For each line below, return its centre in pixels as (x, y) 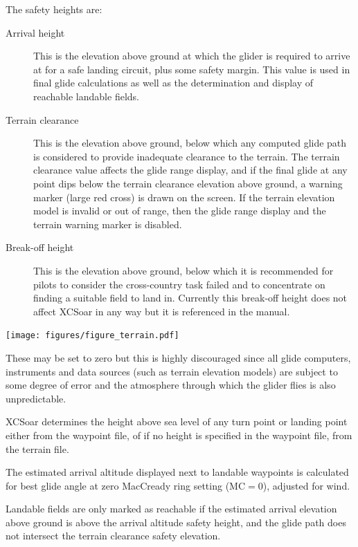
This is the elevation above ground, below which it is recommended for (184, 270)
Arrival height (35, 32)
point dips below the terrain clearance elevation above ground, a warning (188, 183)
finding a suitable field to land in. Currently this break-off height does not (190, 298)
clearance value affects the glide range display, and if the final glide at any (190, 170)
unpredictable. (36, 398)
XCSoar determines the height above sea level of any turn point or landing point (177, 421)
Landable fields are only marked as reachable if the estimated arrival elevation (171, 509)
